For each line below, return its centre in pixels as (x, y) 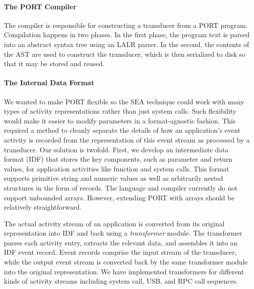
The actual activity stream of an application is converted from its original (114, 223)
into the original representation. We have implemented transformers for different (124, 271)
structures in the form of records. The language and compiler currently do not (121, 187)
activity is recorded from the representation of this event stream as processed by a (127, 139)
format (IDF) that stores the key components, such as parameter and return (118, 159)
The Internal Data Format (49, 83)
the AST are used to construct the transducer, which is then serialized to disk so (125, 54)
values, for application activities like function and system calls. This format (116, 168)
